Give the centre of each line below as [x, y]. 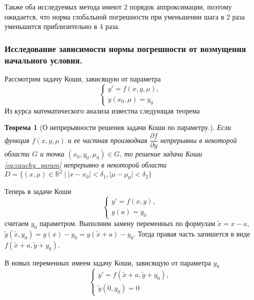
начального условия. [43, 60]
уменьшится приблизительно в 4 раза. [62, 26]
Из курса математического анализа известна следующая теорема [102, 110]
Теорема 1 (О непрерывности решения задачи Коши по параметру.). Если [118, 127]
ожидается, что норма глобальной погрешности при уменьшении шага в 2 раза [125, 16]
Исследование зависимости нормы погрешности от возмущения [125, 48]
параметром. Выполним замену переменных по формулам [127, 223]
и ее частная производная [107, 140]
